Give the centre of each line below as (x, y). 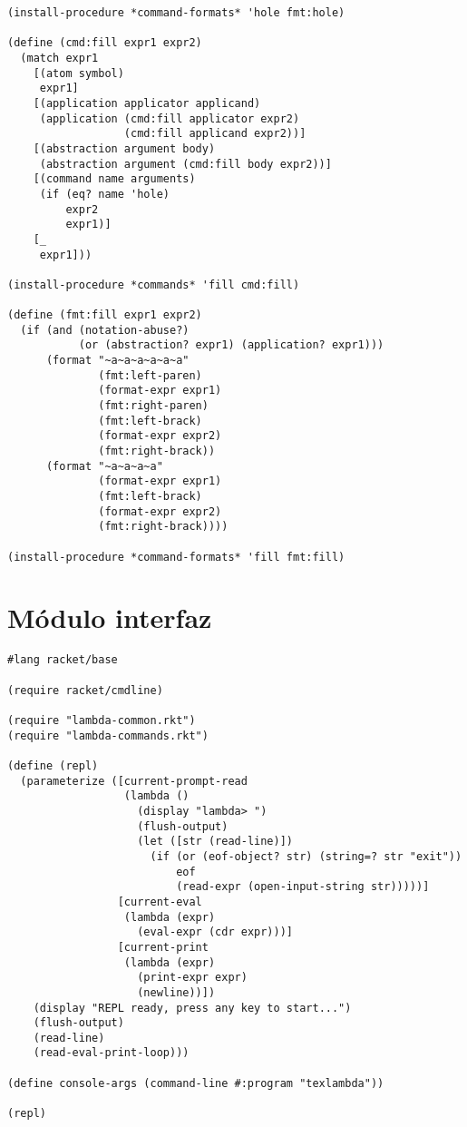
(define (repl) (53, 766)
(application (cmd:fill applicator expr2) (170, 118)
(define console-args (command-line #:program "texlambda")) (196, 1083)
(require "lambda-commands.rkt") (108, 735)
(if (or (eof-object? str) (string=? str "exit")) (306, 856)
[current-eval (160, 902)
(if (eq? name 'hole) (104, 194)
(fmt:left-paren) (150, 375)
